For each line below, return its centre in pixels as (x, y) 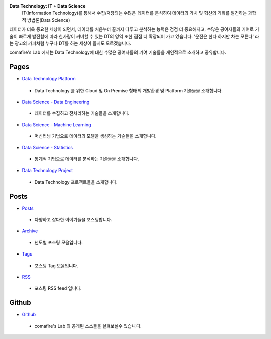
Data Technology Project (47, 171)
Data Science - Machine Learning (56, 124)
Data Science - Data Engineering (56, 102)
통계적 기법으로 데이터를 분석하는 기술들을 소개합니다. (87, 159)
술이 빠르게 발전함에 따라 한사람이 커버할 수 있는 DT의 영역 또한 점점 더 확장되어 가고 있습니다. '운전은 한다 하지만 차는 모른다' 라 (134, 36)
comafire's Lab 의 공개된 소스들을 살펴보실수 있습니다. (88, 326)
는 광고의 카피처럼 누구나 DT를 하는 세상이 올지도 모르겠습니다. (71, 43)
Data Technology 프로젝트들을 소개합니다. (76, 182)
